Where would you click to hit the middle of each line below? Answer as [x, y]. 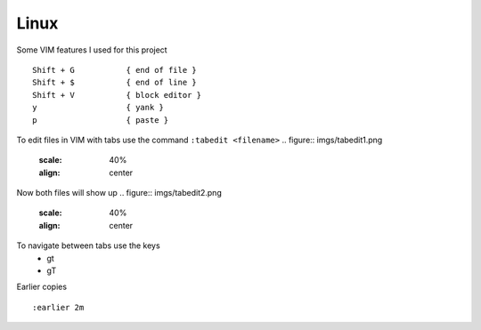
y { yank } [98, 108]
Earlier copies [41, 287]
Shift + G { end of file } [115, 70]
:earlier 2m [58, 307]
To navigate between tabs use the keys [88, 245]
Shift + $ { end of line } [115, 83]
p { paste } [101, 120]
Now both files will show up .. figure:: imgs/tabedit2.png [119, 193]
